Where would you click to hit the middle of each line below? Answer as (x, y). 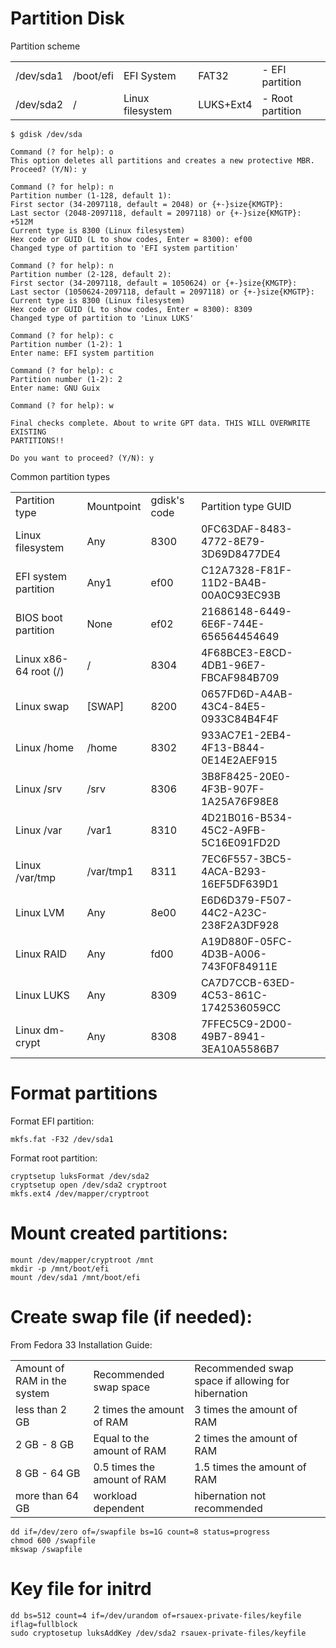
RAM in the (41, 1380)
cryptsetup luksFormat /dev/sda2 (80, 1176)
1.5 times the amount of (250, 1467)
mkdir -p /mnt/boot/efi (60, 1268)
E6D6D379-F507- (246, 900)
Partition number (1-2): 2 (66, 379)
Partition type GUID (246, 506)
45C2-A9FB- (233, 830)
